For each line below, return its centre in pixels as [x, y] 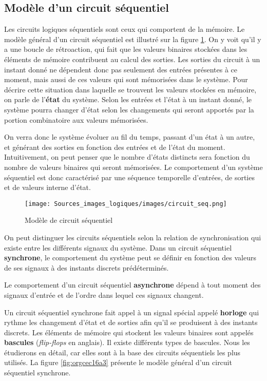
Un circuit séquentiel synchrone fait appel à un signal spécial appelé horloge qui [132, 312]
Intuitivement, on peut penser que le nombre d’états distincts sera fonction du [127, 157]
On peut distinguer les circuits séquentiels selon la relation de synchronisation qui [133, 237]
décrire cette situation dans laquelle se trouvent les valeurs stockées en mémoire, [130, 89]
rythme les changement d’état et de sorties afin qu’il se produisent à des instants [131, 322]
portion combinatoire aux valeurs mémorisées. [76, 119]
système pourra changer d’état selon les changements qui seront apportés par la [129, 109]
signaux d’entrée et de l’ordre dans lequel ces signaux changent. [104, 294]
